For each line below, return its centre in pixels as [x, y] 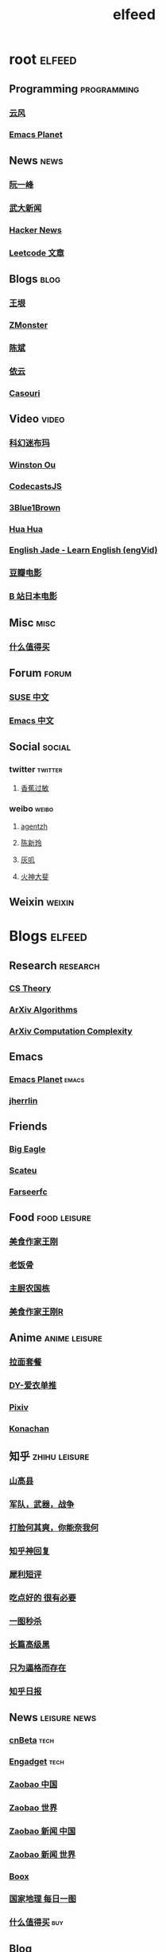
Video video [37, 418]
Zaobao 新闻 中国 [42, 1831]
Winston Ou [33, 465]
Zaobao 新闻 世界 [42, 1854]
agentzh [34, 826]
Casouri [25, 393]
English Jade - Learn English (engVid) [83, 550]
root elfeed [43, 59]
